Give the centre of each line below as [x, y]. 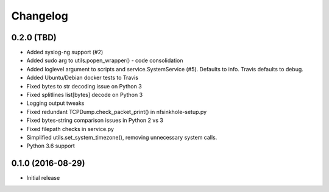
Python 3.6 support [51, 146]
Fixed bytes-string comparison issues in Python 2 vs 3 [95, 120]
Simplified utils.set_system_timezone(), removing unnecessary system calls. [122, 137]
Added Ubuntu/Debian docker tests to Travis [82, 78]
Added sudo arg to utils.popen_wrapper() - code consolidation [105, 60]
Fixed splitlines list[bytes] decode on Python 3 [85, 95]
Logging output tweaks [55, 103]
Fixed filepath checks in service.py [70, 129]
